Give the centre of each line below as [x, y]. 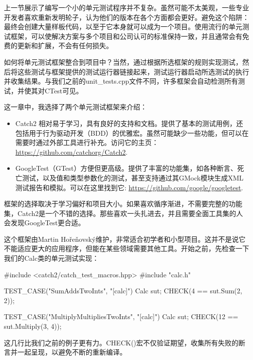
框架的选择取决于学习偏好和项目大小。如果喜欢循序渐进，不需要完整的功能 [123, 204]
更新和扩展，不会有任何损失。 [65, 45]
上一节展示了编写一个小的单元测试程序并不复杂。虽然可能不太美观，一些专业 [126, 7]
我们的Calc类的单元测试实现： [52, 258]
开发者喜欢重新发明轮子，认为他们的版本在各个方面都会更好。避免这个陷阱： [126, 17]
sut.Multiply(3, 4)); [33, 326]
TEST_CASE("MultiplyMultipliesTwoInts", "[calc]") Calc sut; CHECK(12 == [121, 316]
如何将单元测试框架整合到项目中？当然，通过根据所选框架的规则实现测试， [123, 62]
